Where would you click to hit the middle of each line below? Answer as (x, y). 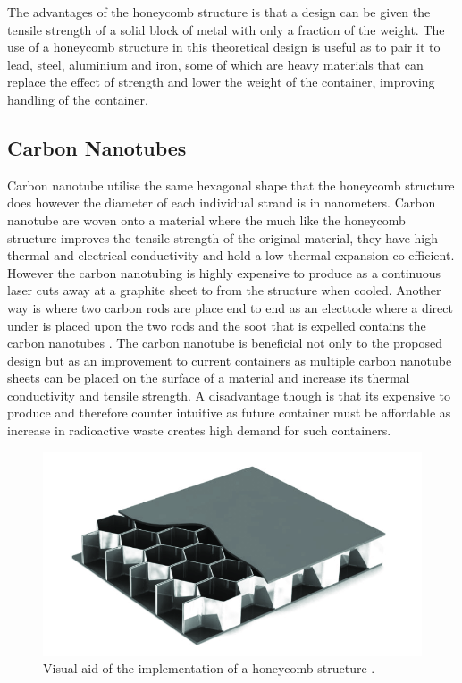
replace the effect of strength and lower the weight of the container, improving (221, 82)
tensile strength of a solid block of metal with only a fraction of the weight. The (226, 29)
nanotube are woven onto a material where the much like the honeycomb (206, 219)
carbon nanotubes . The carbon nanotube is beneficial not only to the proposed (225, 343)
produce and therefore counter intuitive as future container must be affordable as (229, 413)
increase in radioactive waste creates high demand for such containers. (199, 430)
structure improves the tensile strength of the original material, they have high (223, 237)
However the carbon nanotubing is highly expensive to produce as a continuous (224, 272)
